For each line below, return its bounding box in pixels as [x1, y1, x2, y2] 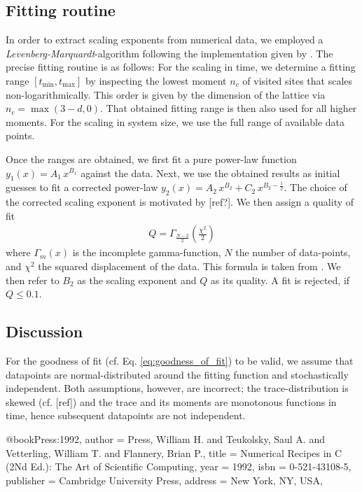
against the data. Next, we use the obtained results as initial [81, 165, 340, 180]
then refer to [6, 272, 60, 287]
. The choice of [284, 180, 347, 195]
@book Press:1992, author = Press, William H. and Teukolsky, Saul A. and [6, 431, 325, 446]
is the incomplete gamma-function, [72, 245, 221, 260]
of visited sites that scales [242, 73, 353, 87]
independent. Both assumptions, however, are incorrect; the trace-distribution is [6, 381, 349, 395]
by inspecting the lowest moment [85, 73, 227, 87]
